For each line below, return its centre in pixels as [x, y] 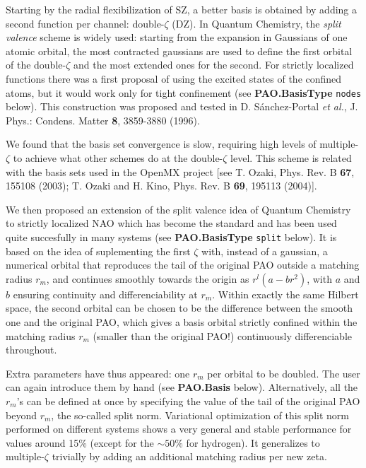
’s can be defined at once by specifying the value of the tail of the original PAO [188, 400]
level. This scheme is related [291, 158]
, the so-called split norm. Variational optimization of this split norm [200, 415]
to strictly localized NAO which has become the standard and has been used [171, 223]
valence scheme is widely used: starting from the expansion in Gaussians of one [177, 37]
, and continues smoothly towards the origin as [148, 278]
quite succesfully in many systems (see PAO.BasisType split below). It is [171, 236]
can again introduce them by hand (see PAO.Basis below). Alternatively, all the [182, 387]
